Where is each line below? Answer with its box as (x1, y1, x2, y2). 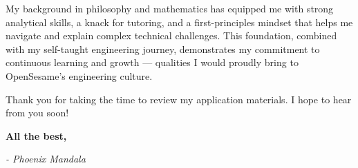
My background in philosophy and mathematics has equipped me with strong (6, 1, 334, 15)
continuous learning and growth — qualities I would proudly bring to (6, 55, 299, 70)
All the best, (6, 128, 67, 143)
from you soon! (6, 105, 69, 120)
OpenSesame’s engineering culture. (6, 68, 153, 83)
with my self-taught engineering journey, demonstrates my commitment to (6, 41, 320, 56)
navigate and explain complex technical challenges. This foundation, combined (6, 28, 337, 43)
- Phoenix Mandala (6, 151, 86, 166)
